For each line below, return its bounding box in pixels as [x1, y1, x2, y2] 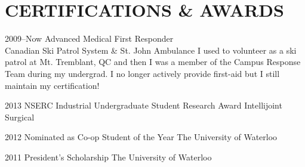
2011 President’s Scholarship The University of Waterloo [5, 150, 212, 163]
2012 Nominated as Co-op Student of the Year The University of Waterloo [5, 131, 278, 143]
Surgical [5, 110, 35, 123]
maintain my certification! [5, 79, 100, 91]
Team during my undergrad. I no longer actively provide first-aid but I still [5, 67, 280, 79]
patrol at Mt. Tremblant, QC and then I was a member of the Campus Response [5, 55, 301, 68]
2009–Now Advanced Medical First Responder [5, 32, 174, 45]
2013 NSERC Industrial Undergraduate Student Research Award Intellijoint [5, 99, 282, 112]
